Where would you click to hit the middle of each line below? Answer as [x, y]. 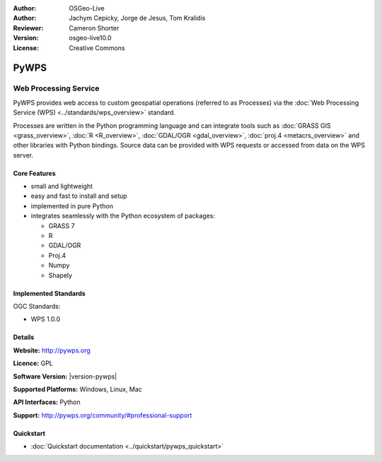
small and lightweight [62, 186]
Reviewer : [28, 28]
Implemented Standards [50, 293]
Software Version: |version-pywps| [65, 376]
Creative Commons [97, 48]
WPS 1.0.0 [46, 319]
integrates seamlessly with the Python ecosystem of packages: [123, 216]
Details [24, 337]
